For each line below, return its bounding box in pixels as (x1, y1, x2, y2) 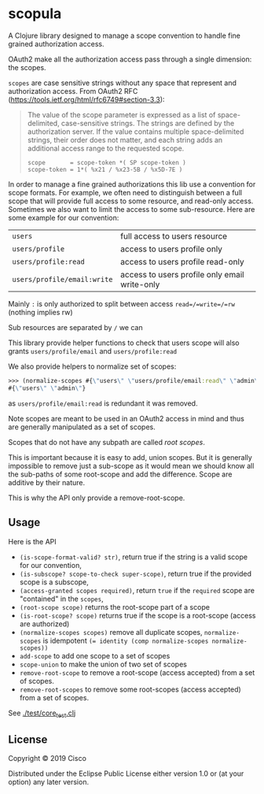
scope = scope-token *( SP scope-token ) (27, 158, 186, 166)
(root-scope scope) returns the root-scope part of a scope (19, 602, 211, 611)
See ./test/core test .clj (8, 708, 76, 719)
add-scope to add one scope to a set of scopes (19, 651, 170, 660)
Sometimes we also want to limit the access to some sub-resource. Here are (8, 204, 255, 213)
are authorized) (19, 619, 70, 629)
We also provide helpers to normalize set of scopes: (8, 362, 177, 371)
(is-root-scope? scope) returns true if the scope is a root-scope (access (19, 610, 256, 620)
